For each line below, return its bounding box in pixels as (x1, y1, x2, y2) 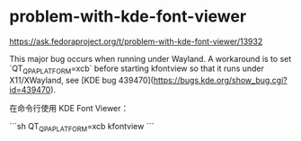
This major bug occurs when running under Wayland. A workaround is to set (9, 53, 292, 64)
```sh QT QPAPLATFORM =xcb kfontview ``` (9, 120, 155, 134)
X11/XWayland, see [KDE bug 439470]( (9, 75, 155, 85)
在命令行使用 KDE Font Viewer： (9, 102, 129, 113)
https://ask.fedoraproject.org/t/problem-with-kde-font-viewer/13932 (9, 36, 263, 47)
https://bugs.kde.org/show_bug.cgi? (153, 75, 288, 85)
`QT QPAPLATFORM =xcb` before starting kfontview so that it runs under (9, 63, 265, 75)
